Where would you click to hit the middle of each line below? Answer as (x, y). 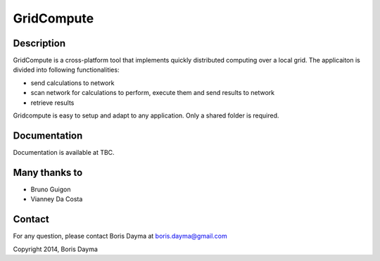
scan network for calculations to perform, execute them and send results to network (153, 93)
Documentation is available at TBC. (64, 152)
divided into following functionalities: (66, 70)
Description (39, 43)
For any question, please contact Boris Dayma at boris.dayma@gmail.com (120, 236)
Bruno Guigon (51, 189)
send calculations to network (72, 83)
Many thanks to (48, 172)
